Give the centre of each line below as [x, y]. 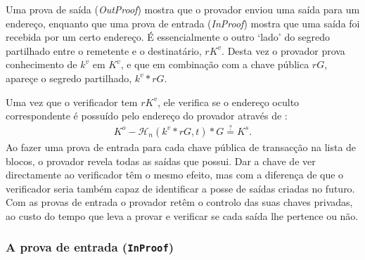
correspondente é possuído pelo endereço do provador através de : [147, 116]
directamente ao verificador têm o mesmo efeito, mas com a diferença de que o [175, 175]
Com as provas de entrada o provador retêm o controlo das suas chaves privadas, [179, 202]
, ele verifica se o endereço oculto [228, 102]
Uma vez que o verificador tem [72, 102]
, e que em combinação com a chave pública [215, 64]
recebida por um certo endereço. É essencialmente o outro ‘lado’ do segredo [168, 37]
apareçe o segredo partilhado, [69, 78]
